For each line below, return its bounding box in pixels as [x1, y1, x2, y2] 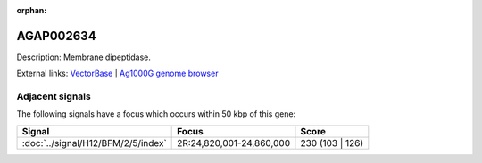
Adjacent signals [16, 90, 91, 102]
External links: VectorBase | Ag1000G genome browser [16, 68, 219, 79]
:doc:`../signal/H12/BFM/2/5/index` [21, 136, 167, 149]
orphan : [16, 5, 47, 15]
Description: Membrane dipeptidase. [16, 52, 152, 62]
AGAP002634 [16, 28, 97, 44]
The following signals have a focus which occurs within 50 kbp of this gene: [16, 109, 296, 119]
